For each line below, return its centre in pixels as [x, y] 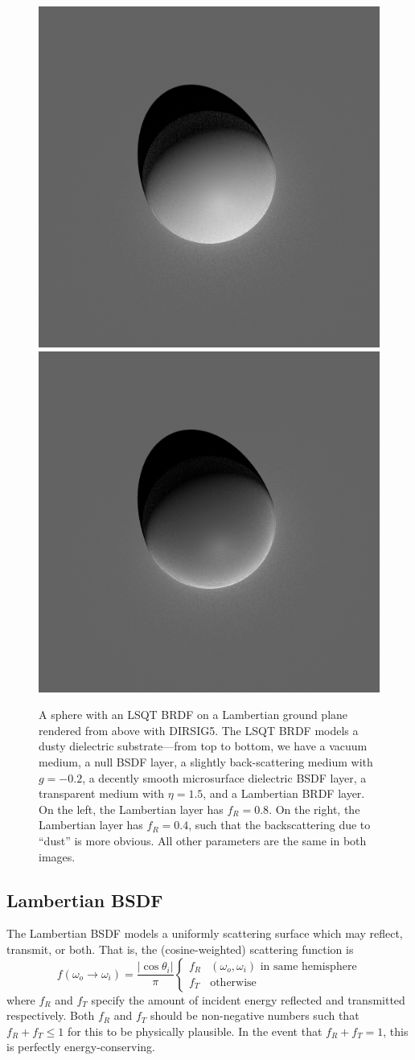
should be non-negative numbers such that [255, 1015]
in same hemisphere [308, 966]
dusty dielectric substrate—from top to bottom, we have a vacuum [203, 746]
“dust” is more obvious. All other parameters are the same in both [203, 840]
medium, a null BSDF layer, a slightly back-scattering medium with [206, 761]
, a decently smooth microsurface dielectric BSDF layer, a [224, 777]
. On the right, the [314, 809]
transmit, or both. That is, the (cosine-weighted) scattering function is [180, 949]
